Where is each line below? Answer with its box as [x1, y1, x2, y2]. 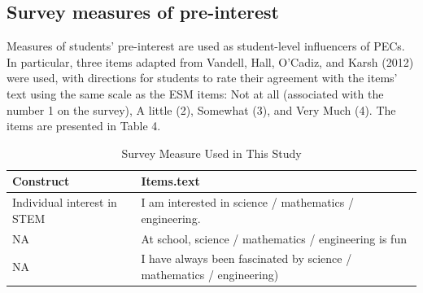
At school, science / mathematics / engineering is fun [141, 230, 407, 247]
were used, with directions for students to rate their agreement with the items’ [7, 69, 398, 86]
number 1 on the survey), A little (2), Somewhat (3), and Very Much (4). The [7, 101, 396, 118]
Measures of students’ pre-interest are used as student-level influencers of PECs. [7, 37, 405, 55]
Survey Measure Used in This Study [121, 144, 302, 161]
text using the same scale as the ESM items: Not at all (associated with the [7, 85, 384, 102]
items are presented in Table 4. [7, 117, 161, 134]
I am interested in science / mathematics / [141, 194, 354, 211]
